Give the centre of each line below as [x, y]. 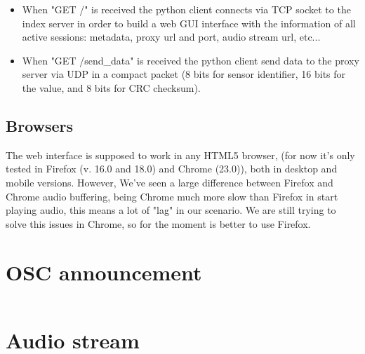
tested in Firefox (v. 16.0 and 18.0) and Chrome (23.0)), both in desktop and [172, 169]
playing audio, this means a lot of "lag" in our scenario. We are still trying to [171, 210]
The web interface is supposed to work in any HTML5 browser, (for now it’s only [180, 155]
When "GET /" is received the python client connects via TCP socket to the [186, 9]
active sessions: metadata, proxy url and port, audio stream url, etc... [171, 37]
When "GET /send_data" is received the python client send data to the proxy [191, 60]
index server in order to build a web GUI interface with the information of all [189, 23]
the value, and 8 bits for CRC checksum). [111, 87]
